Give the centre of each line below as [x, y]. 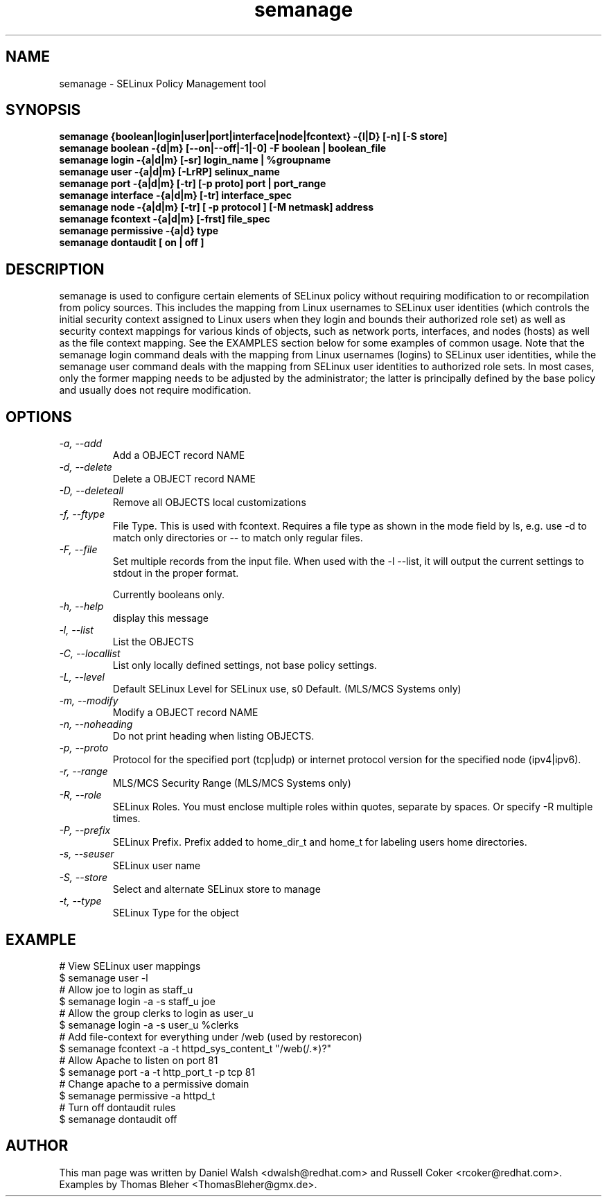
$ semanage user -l [104, 977]
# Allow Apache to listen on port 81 [139, 1060]
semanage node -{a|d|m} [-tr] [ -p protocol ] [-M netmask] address [217, 207]
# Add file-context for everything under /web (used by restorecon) [211, 1036]
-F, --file [78, 550]
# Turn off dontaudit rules [117, 1107]
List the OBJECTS [153, 642]
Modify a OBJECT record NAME [185, 713]
